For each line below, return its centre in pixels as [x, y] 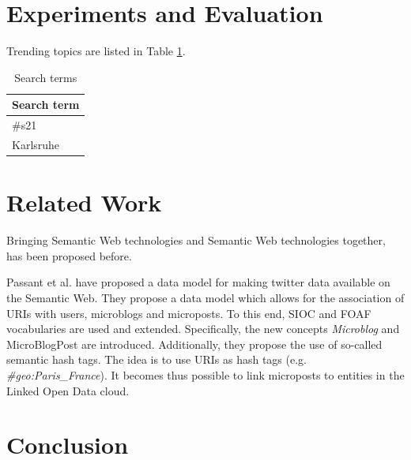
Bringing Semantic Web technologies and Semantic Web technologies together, [196, 240]
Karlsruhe [36, 144]
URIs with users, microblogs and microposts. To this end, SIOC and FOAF [189, 313]
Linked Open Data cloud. [68, 390]
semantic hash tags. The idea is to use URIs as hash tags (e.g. [156, 359]
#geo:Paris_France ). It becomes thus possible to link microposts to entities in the [205, 374]
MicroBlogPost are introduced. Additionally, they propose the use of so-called [194, 344]
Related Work [84, 202]
